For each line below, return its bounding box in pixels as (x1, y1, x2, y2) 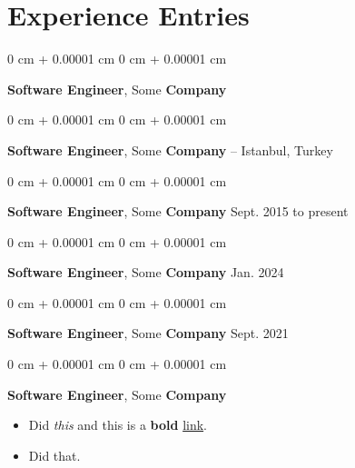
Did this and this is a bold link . (28, 415, 208, 434)
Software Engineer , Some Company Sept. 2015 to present (7, 202, 349, 221)
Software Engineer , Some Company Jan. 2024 (7, 263, 284, 282)
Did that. (28, 445, 81, 464)
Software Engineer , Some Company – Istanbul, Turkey (7, 140, 333, 159)
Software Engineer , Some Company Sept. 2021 (7, 324, 289, 343)
